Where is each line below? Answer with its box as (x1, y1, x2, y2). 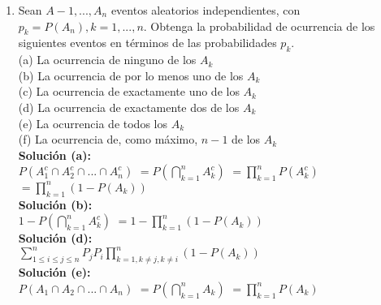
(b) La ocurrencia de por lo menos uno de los (18, 67, 244, 84)
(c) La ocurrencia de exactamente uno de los (18, 83, 240, 100)
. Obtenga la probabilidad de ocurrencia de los (143, 17, 375, 34)
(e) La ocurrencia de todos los (18, 114, 167, 131)
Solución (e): (18, 264, 91, 281)
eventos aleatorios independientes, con (110, 2, 301, 18)
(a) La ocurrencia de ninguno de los (18, 51, 197, 68)
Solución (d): (18, 230, 93, 247)
